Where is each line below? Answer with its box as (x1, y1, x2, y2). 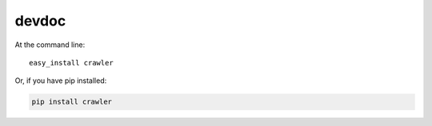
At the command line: (14, 40, 86, 49)
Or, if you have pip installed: (14, 76, 107, 85)
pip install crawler (31, 97, 112, 107)
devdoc (14, 12, 66, 30)
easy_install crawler (29, 58, 114, 67)
